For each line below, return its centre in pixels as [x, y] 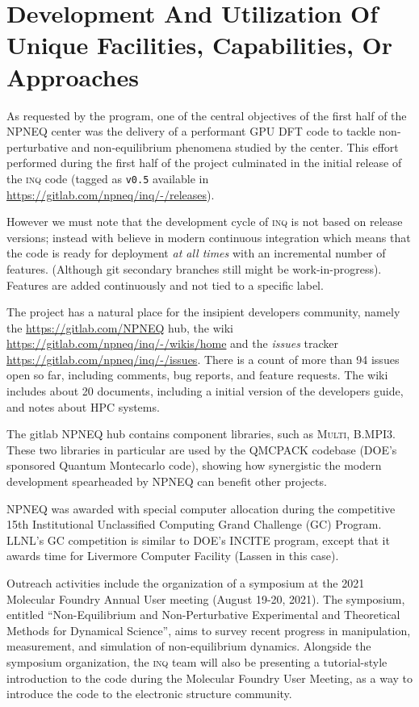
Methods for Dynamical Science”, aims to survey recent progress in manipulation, [209, 630]
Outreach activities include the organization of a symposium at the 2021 [186, 583]
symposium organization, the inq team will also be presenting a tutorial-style [197, 661]
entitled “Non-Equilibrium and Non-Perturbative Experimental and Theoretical [203, 615]
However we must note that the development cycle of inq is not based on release [205, 222]
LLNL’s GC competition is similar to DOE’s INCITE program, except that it [198, 540]
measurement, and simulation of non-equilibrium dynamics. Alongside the [189, 646]
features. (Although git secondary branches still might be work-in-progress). [194, 268]
